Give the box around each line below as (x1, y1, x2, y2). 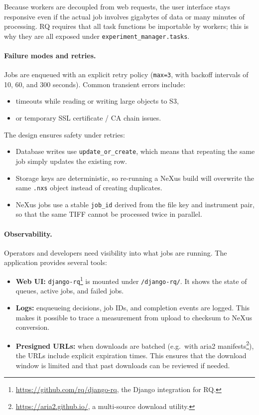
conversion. (15, 322, 50, 332)
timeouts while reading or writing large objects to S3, (15, 96, 179, 106)
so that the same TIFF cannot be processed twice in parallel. (15, 209, 202, 219)
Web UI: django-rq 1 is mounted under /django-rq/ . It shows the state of (15, 275, 247, 286)
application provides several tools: (4, 257, 107, 268)
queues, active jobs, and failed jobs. (15, 285, 124, 296)
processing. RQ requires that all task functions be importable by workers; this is (4, 21, 249, 31)
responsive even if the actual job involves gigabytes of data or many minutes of (4, 11, 245, 21)
